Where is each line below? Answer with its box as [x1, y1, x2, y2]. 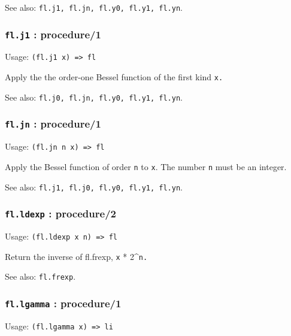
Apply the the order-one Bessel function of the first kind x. [5, 71, 223, 83]
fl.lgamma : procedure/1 [5, 295, 122, 310]
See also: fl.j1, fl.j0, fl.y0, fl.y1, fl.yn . [5, 180, 183, 193]
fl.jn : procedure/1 [5, 116, 101, 131]
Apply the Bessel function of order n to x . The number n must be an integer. [5, 160, 287, 172]
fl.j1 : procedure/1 [5, 26, 101, 41]
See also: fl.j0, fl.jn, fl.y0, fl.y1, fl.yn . [5, 90, 183, 103]
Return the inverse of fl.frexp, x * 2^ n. [5, 250, 148, 262]
